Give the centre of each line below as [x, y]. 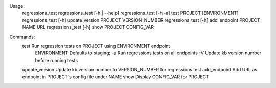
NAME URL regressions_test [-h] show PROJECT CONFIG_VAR [88, 27]
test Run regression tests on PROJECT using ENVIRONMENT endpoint [96, 46]
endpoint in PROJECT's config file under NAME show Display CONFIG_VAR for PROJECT [116, 77]
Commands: [22, 37]
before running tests [56, 60]
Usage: [17, 6]
